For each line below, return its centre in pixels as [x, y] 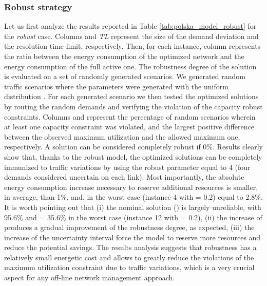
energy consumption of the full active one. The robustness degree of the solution [130, 66]
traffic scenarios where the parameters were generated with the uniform [116, 86]
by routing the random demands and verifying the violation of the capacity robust [133, 106]
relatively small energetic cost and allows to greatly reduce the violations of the [129, 257]
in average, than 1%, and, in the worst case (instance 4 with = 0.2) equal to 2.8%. [133, 197]
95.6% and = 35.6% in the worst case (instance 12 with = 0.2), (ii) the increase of [133, 217]
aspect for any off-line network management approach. [90, 278]
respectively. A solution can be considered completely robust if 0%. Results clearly [134, 147]
